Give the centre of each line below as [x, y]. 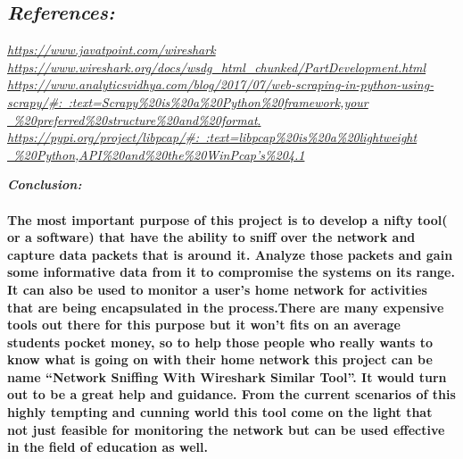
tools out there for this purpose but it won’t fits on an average [204, 325]
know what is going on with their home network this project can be [220, 359]
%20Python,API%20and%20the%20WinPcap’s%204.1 [159, 154]
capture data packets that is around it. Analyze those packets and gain [230, 254]
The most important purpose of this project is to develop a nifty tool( [227, 219]
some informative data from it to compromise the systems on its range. [231, 272]
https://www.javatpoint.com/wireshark [112, 50]
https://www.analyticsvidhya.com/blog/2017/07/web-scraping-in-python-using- [221, 84]
